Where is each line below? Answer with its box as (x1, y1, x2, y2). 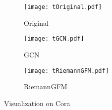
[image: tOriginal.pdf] (24, 3, 102, 10)
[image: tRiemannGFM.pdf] (24, 67, 109, 74)
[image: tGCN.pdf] (24, 35, 84, 43)
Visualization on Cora (4, 98, 70, 108)
